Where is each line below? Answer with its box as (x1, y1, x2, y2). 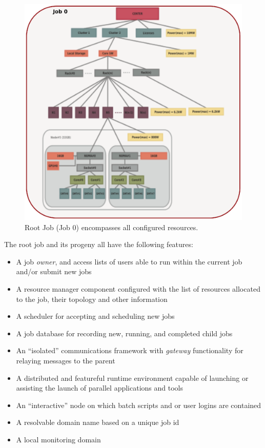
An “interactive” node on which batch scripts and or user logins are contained (16, 399, 261, 410)
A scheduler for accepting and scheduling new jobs (16, 311, 175, 321)
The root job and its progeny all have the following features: (4, 239, 193, 250)
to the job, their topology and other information (16, 293, 168, 304)
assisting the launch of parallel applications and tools (16, 382, 183, 393)
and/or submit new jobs (16, 266, 92, 277)
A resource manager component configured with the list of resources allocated (16, 283, 260, 294)
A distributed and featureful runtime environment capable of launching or (16, 372, 249, 383)
